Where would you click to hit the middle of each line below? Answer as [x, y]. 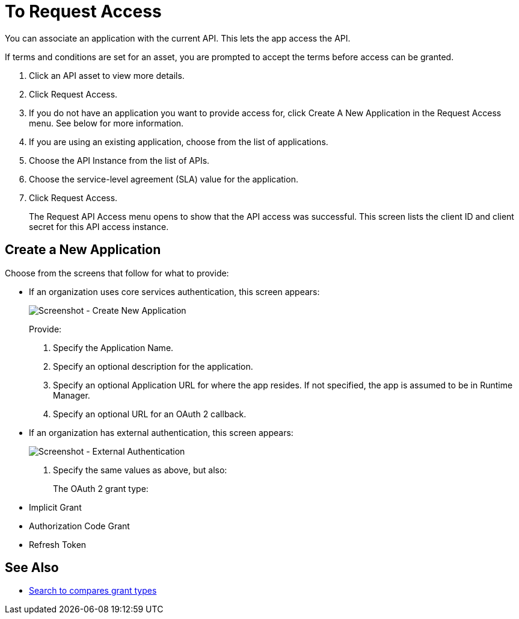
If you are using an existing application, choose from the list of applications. [179, 142]
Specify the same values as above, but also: [140, 470]
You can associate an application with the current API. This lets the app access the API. [178, 38]
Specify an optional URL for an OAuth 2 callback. [150, 414]
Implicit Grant [55, 507]
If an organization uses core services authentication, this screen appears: [174, 291]
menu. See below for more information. [106, 123]
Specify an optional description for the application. [153, 366]
